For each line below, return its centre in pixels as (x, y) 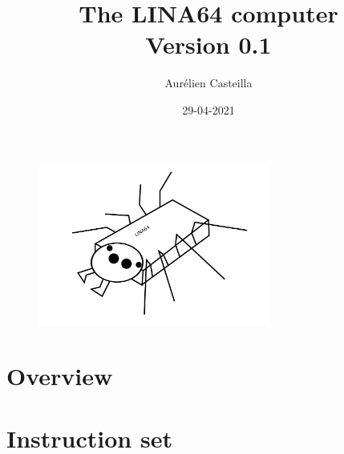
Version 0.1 (208, 44)
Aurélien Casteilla (208, 83)
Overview (60, 376)
